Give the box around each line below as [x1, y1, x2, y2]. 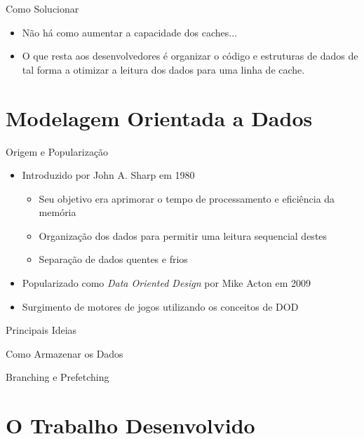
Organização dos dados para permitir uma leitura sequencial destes [39, 228, 328, 243]
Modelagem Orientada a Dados [6, 103, 313, 132]
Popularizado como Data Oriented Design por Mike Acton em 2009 [22, 276, 311, 290]
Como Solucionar [6, 1, 79, 15]
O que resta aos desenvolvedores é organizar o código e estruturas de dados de [22, 48, 358, 63]
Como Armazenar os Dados [6, 346, 123, 360]
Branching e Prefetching [6, 370, 109, 384]
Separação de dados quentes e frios [39, 252, 188, 266]
